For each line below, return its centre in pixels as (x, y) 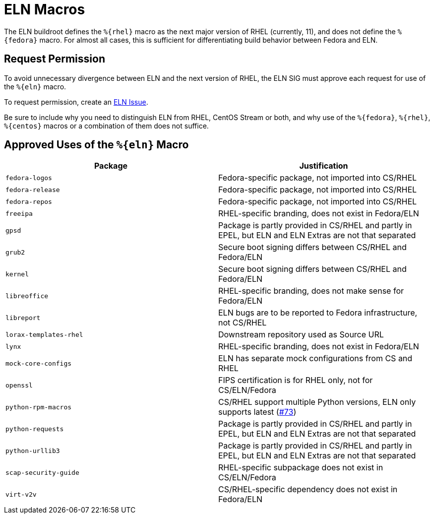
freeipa (19, 213)
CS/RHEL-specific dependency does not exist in (308, 489)
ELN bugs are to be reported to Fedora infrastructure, (318, 313)
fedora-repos (29, 201)
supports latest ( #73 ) (257, 412)
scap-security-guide (42, 472)
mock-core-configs (39, 363)
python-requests (35, 429)
